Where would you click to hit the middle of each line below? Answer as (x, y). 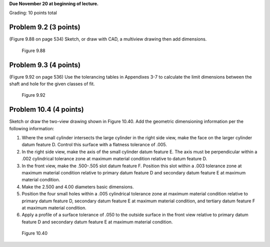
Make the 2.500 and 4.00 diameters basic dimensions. (78, 187)
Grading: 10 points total (33, 13)
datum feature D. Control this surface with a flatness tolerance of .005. (94, 145)
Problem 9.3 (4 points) (45, 65)
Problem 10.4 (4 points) (47, 109)
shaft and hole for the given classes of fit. (52, 84)
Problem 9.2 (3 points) (45, 27)
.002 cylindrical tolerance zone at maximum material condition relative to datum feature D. (114, 159)
